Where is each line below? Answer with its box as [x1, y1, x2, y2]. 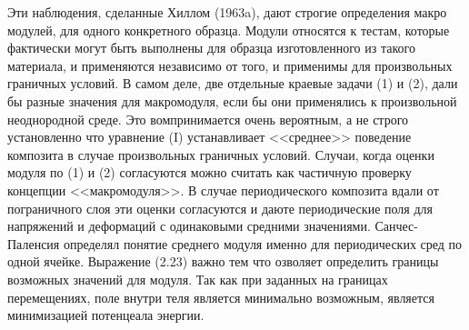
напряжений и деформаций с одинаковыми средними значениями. [7, 216, 371, 235]
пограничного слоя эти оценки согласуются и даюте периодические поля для [7, 198, 433, 217]
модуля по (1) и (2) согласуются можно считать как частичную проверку [7, 163, 412, 182]
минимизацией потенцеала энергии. [7, 305, 205, 325]
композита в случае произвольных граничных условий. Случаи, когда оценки [7, 145, 434, 164]
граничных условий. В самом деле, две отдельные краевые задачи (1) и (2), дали [7, 74, 458, 93]
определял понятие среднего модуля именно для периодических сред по [63, 234, 463, 253]
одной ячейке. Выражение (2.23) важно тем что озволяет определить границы [7, 252, 439, 271]
